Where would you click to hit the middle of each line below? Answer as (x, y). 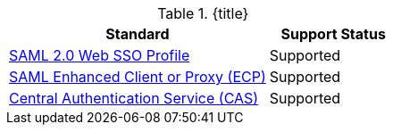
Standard (138, 34)
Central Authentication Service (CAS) (134, 98)
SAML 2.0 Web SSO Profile (100, 55)
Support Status (333, 34)
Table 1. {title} (203, 13)
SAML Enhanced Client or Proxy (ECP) (138, 77)
